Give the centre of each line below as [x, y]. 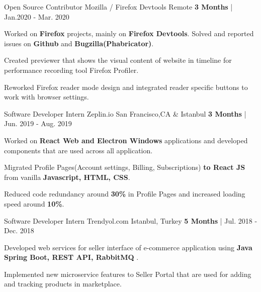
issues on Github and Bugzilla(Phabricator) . [79, 43]
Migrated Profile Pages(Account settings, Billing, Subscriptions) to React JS [125, 167]
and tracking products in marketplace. [63, 284]
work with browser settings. [47, 97]
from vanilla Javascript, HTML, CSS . [67, 177]
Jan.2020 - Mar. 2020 [37, 16]
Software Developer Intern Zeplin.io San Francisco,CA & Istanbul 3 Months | [125, 113]
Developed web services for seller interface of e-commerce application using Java [128, 247]
